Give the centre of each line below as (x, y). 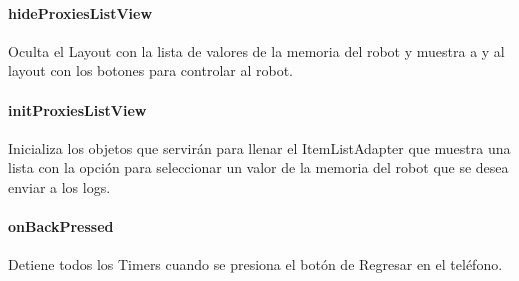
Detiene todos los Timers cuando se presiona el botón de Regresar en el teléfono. (255, 264)
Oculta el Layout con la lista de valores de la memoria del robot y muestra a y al (256, 50)
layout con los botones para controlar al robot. (150, 70)
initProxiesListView (77, 109)
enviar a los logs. (59, 186)
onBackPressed (61, 226)
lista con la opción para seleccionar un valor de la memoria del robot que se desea (258, 167)
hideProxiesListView (80, 12)
